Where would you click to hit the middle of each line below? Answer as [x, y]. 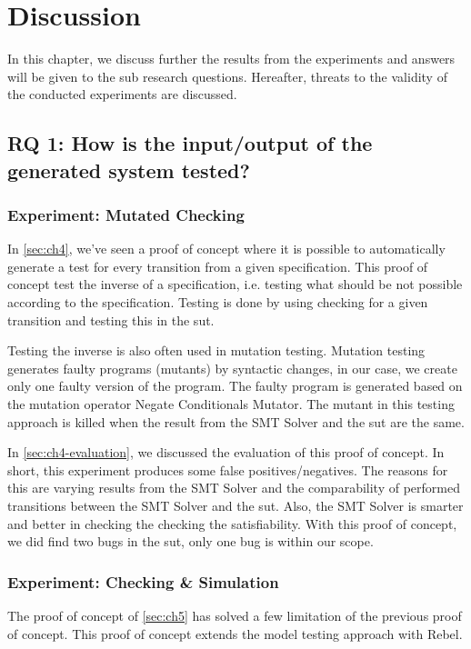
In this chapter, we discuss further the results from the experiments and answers [231, 59]
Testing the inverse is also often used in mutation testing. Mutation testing [216, 350]
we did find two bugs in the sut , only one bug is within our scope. [190, 541]
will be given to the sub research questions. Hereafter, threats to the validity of [227, 76]
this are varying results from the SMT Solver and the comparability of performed [234, 488]
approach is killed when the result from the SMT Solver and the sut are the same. [236, 421]
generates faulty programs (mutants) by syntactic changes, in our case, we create [232, 368]
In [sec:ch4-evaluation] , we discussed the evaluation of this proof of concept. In [226, 452]
